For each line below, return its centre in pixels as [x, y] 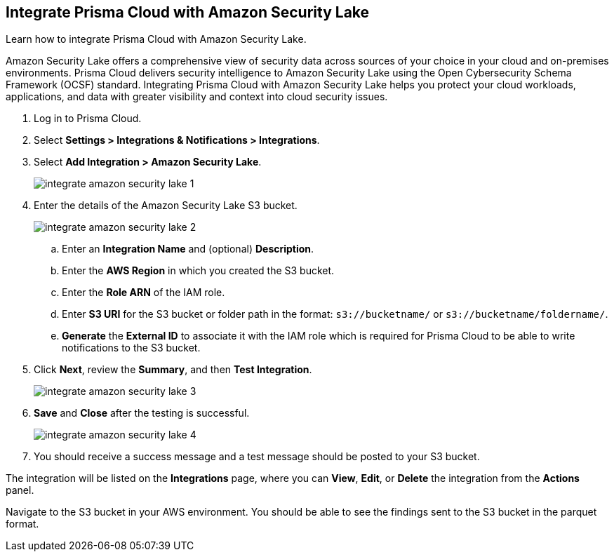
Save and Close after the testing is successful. [142, 413]
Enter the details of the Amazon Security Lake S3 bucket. [166, 206]
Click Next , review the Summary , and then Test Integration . [173, 370]
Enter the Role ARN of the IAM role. [144, 293]
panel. [20, 490]
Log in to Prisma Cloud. [88, 119]
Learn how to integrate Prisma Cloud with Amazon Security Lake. [156, 39]
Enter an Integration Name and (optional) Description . [188, 249]
